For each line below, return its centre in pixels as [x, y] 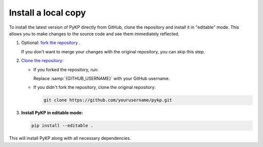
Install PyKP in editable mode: [52, 113]
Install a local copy [47, 13]
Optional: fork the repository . [51, 43]
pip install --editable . [62, 126]
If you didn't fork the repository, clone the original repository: [94, 87]
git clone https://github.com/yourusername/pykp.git [108, 100]
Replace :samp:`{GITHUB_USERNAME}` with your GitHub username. [102, 78]
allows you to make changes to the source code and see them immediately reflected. [94, 33]
